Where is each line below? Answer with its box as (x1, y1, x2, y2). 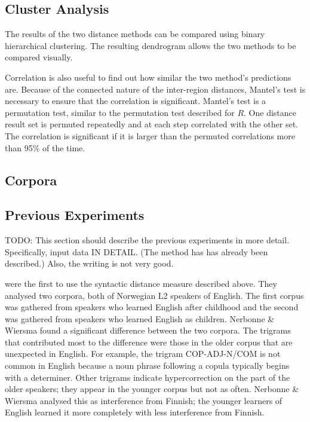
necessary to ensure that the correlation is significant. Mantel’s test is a (5, 94, 266, 107)
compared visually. (5, 51, 73, 63)
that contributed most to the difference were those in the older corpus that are (5, 335, 293, 348)
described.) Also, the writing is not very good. (5, 257, 174, 270)
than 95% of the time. (5, 141, 85, 154)
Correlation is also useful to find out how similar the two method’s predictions (5, 71, 291, 83)
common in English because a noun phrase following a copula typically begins (5, 359, 290, 372)
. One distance (244, 106, 297, 118)
